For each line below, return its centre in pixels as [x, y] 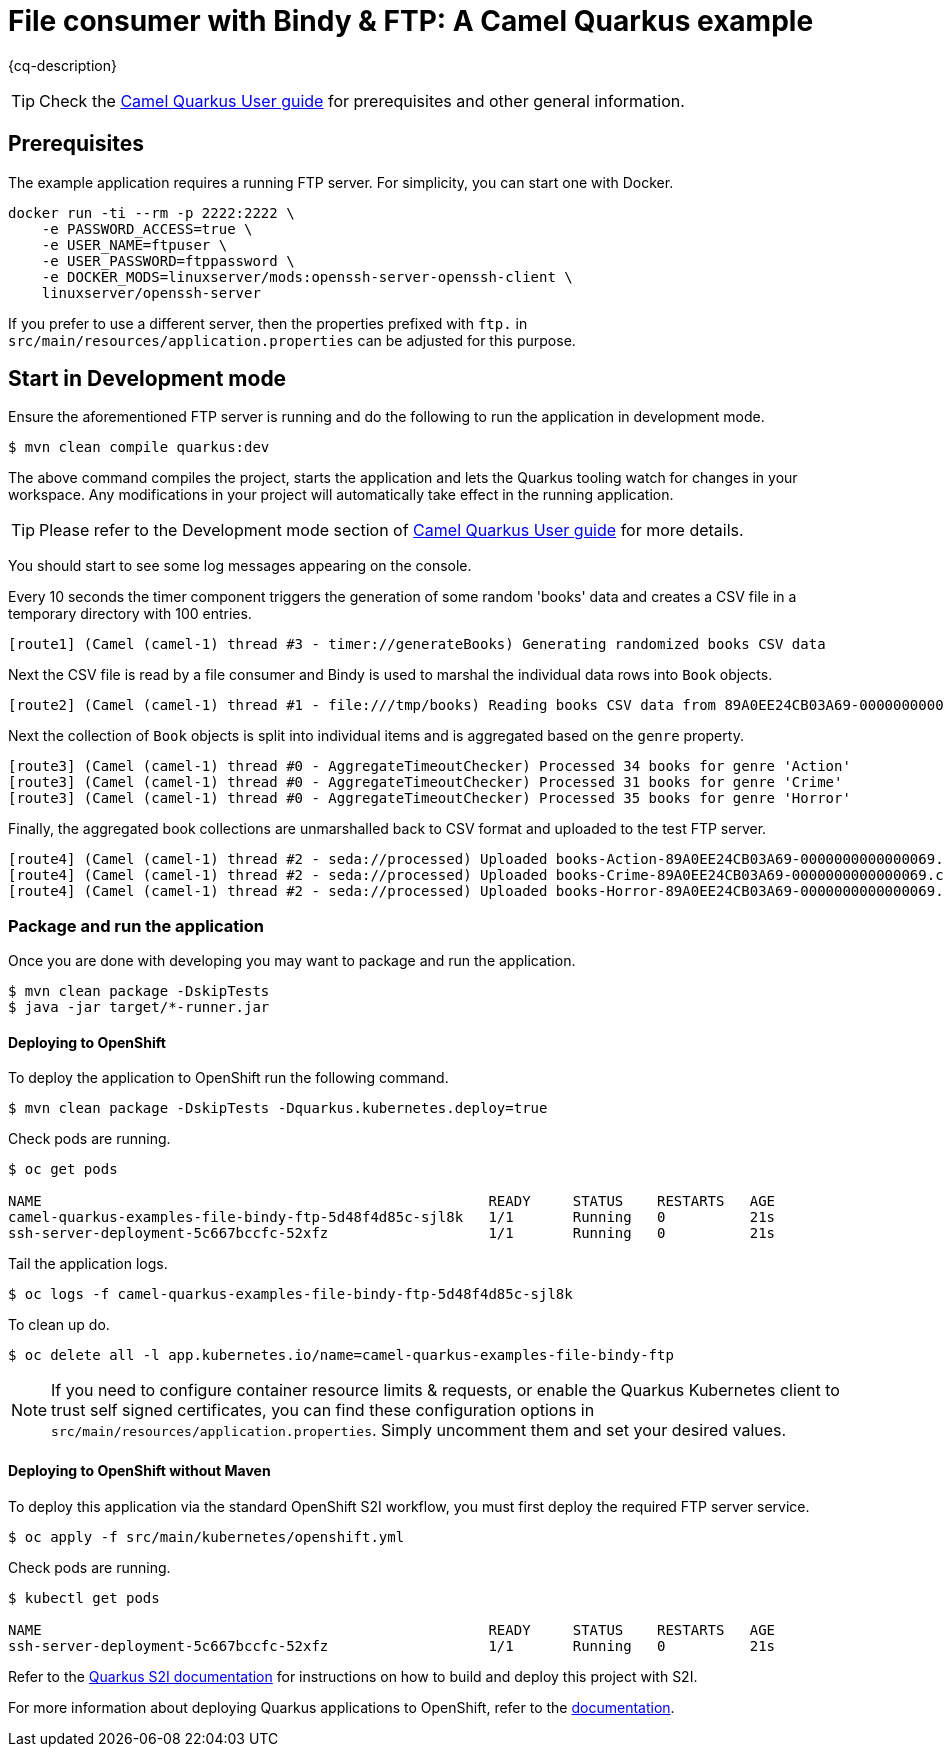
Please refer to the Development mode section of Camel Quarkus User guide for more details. [391, 530]
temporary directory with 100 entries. [130, 614]
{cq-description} [62, 65]
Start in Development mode [147, 379]
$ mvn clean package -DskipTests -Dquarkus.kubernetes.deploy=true [278, 1108]
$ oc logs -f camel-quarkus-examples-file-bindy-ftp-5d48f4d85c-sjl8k [290, 1294]
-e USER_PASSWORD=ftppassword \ [168, 260]
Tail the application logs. [88, 1264]
